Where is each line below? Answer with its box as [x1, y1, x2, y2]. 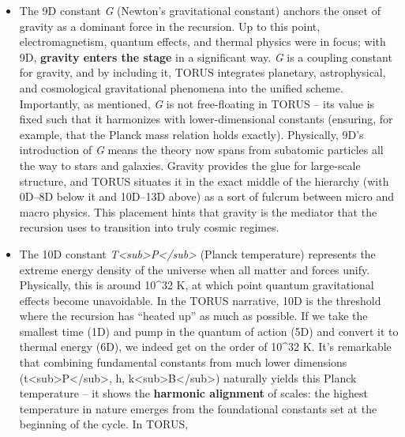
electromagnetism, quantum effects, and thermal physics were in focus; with [19, 33, 386, 50]
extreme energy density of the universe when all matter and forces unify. [19, 261, 370, 277]
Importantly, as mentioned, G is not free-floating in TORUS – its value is [19, 95, 375, 111]
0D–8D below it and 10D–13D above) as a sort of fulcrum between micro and [19, 188, 395, 205]
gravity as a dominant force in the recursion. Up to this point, [19, 17, 321, 34]
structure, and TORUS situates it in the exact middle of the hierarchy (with [19, 172, 389, 189]
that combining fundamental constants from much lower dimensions [19, 354, 347, 371]
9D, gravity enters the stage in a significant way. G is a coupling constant [19, 48, 392, 65]
